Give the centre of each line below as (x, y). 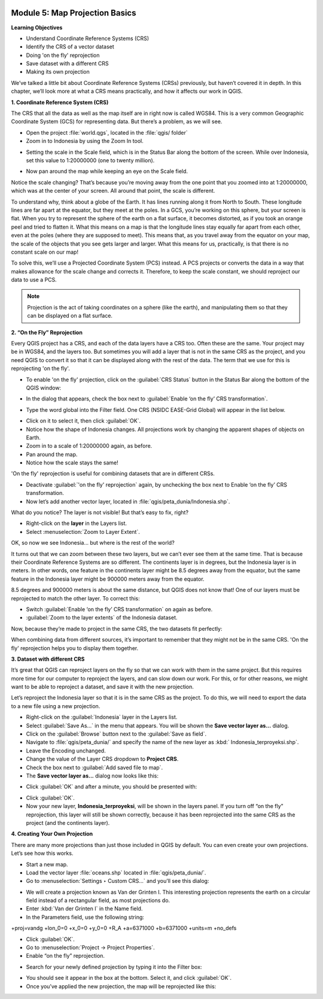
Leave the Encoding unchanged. (66, 751)
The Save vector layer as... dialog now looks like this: (92, 776)
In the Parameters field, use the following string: (85, 917)
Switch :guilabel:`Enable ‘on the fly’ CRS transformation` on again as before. (119, 609)
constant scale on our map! (45, 252)
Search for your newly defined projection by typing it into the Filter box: (114, 967)
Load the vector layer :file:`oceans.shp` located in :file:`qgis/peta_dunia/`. (116, 872)
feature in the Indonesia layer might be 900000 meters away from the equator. (108, 579)
